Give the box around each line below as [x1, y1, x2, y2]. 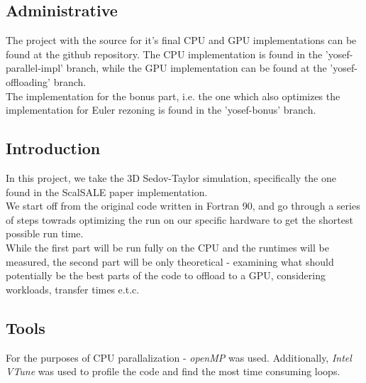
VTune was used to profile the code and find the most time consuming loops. [6, 364, 340, 379]
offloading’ [6, 74, 51, 89]
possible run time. [6, 226, 84, 241]
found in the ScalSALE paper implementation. [6, 184, 208, 199]
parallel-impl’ [6, 60, 63, 75]
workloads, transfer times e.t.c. [6, 281, 140, 296]
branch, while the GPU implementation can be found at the [66, 60, 327, 75]
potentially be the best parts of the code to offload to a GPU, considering [6, 268, 326, 283]
